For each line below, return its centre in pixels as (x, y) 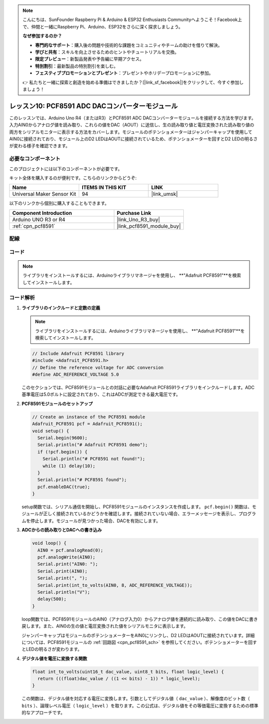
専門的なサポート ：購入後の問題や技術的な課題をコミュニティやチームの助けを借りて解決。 (129, 45)
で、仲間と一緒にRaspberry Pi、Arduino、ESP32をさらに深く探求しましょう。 (103, 26)
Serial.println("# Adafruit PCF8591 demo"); (93, 445)
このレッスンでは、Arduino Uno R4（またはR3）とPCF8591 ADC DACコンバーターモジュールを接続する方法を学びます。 (133, 118)
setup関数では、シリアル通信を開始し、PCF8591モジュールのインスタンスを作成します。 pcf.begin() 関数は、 (137, 507)
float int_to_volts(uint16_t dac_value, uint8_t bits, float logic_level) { (128, 672)
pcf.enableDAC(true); (64, 487)
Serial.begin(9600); (63, 438)
